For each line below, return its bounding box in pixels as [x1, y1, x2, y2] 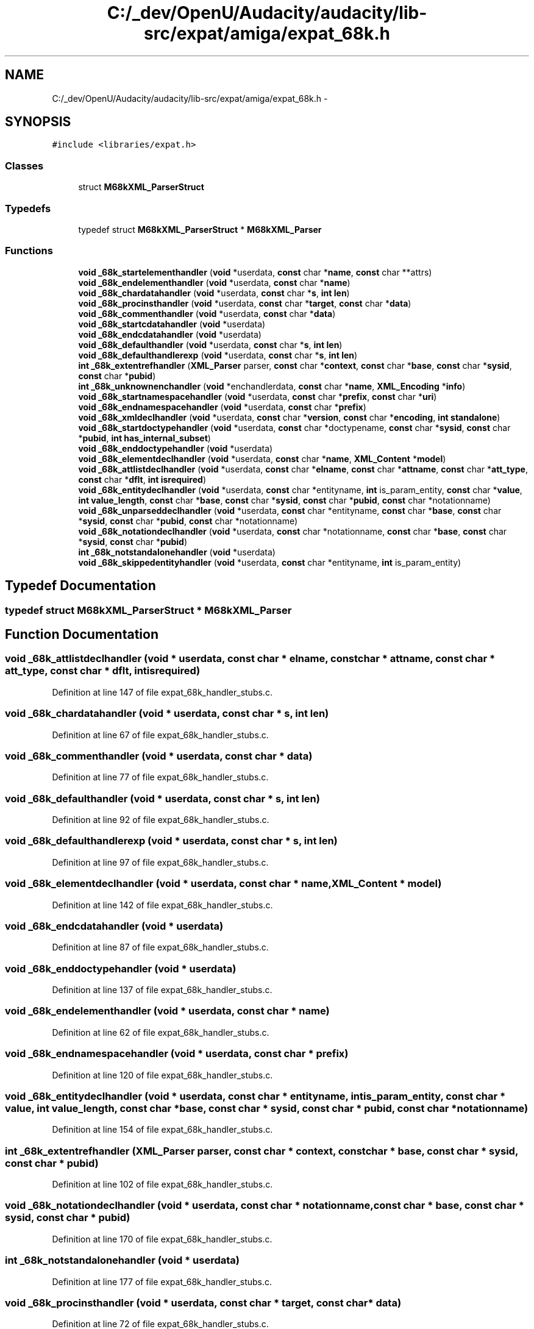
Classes [5, 159, 44, 172]
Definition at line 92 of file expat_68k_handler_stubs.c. [52, 814, 269, 825]
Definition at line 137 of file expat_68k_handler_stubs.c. [52, 985, 272, 995]
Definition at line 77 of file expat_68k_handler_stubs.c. [52, 772, 269, 783]
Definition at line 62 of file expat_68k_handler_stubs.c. [52, 1027, 269, 1038]
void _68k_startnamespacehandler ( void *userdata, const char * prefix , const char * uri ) [78, 391, 437, 402]
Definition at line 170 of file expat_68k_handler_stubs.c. [52, 1233, 272, 1244]
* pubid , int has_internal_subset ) [78, 432, 211, 443]
